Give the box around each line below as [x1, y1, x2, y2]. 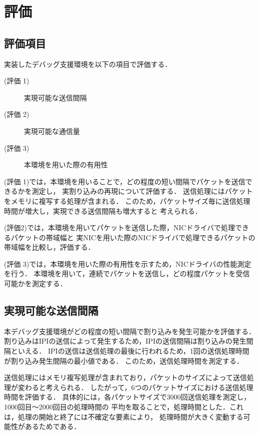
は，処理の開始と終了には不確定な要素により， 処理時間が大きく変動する [4, 411, 244, 422]
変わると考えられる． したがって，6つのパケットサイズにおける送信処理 [17, 382, 254, 392]
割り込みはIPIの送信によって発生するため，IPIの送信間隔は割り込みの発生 [4, 336, 247, 346]
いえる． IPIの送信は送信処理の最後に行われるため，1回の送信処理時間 [17, 346, 250, 356]
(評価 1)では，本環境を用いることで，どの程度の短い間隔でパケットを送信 [4, 176, 246, 186]
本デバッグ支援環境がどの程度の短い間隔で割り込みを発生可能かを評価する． [4, 326, 256, 336]
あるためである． [24, 421, 81, 432]
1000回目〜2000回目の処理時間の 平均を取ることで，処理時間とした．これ [4, 402, 244, 412]
